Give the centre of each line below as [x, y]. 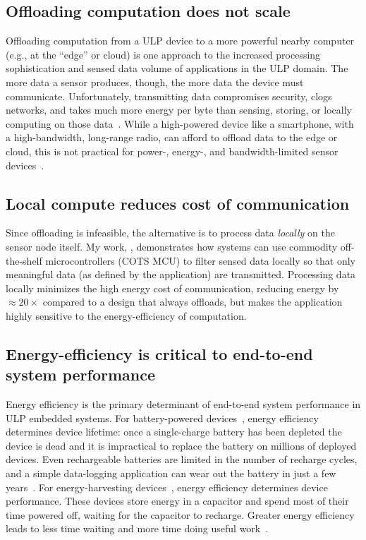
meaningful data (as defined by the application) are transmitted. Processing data [181, 274]
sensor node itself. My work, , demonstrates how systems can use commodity [172, 246]
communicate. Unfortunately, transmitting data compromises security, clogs [169, 96]
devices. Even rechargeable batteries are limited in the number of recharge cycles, [182, 459]
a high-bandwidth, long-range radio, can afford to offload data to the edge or [172, 137]
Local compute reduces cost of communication [178, 203]
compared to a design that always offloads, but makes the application [193, 302]
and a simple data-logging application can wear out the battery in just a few [171, 473]
